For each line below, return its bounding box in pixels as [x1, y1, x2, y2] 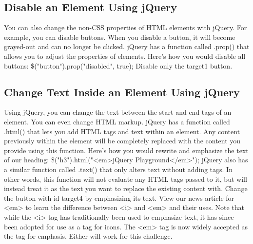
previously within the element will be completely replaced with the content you [4, 136, 241, 146]
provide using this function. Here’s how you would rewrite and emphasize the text [4, 145, 249, 155]
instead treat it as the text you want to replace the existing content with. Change [4, 183, 248, 193]
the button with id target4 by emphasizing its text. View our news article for [4, 192, 234, 203]
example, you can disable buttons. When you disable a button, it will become [4, 32, 235, 42]
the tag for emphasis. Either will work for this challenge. [4, 231, 173, 241]
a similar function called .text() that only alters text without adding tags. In [4, 164, 233, 174]
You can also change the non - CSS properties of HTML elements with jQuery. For [4, 22, 247, 33]
